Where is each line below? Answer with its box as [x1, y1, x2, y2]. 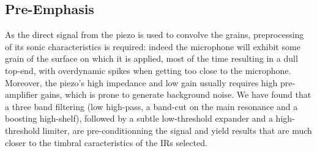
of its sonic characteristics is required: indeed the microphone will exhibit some [5, 40, 300, 53]
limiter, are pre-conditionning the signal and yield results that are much [42, 123, 312, 136]
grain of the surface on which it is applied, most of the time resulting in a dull [5, 52, 298, 65]
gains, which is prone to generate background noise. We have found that [40, 88, 311, 101]
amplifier [5, 88, 38, 101]
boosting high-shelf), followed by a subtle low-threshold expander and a [5, 112, 273, 125]
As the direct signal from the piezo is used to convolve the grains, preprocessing [5, 28, 304, 41]
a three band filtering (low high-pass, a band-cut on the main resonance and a [5, 100, 298, 112]
